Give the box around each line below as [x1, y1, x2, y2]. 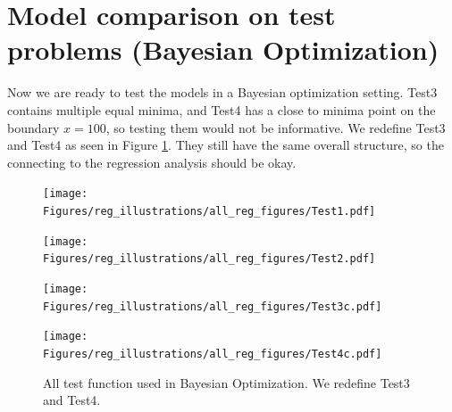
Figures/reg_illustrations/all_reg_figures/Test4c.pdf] [43, 347, 382, 360]
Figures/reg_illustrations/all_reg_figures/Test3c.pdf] [43, 300, 382, 313]
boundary [7, 118, 60, 136]
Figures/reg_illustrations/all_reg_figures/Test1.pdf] [43, 204, 376, 218]
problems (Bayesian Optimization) [7, 31, 439, 68]
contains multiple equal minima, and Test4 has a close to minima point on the [7, 100, 436, 119]
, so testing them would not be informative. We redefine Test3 [105, 118, 446, 136]
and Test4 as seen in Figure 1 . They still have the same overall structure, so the [7, 136, 444, 154]
